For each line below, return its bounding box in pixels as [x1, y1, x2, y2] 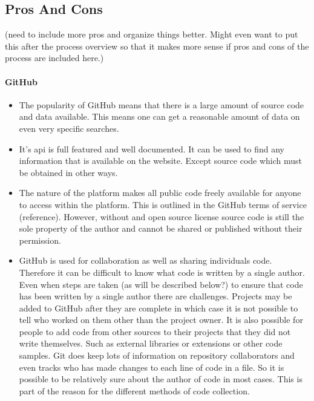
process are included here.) [5, 51, 104, 64]
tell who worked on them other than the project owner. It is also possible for [19, 313, 303, 326]
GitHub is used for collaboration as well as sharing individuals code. [19, 254, 272, 267]
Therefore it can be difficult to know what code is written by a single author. [19, 266, 305, 278]
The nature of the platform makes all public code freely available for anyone [19, 186, 301, 199]
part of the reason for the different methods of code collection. [19, 384, 250, 397]
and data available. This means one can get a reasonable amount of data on [19, 110, 300, 123]
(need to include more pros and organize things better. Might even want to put [5, 28, 298, 41]
